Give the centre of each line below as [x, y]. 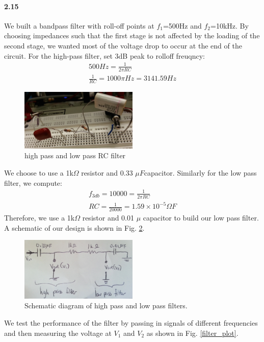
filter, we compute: [33, 182]
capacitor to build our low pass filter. [201, 217]
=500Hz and [182, 25]
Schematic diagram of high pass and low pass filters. [106, 306]
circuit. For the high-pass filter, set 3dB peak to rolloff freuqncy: [105, 55]
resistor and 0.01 [108, 217]
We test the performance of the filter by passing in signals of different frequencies [131, 323]
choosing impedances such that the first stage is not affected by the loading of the [132, 35]
